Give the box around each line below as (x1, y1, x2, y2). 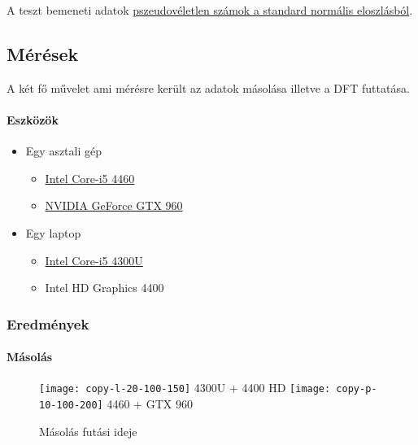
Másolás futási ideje (39, 422, 137, 439)
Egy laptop (25, 224, 81, 241)
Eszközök (7, 111, 59, 128)
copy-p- (336, 383, 377, 395)
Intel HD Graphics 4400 (45, 279, 164, 296)
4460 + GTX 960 (107, 395, 193, 412)
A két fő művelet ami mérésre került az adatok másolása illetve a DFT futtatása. (7, 79, 410, 96)
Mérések (7, 41, 79, 66)
